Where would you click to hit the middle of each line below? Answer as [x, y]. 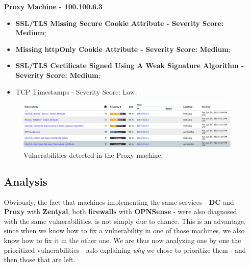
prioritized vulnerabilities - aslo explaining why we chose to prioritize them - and [125, 250]
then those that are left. [40, 259]
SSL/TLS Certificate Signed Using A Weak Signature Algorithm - [130, 65]
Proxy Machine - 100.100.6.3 [53, 6]
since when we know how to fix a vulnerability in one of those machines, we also [124, 230]
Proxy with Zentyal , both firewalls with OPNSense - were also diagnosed [121, 211]
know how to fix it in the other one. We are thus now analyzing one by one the [123, 240]
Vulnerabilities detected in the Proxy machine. [93, 155]
